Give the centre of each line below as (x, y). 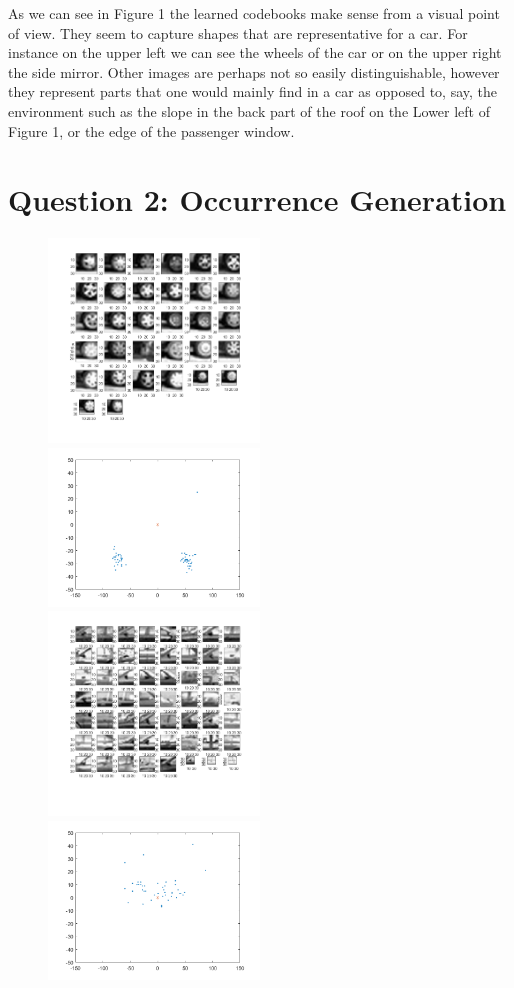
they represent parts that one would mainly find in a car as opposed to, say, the (252, 91)
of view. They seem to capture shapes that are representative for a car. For (238, 32)
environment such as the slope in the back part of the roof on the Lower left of (249, 110)
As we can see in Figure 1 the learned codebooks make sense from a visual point (254, 13)
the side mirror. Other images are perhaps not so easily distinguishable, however (254, 71)
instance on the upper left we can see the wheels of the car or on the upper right (255, 52)
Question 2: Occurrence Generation (257, 199)
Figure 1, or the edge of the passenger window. (151, 130)
